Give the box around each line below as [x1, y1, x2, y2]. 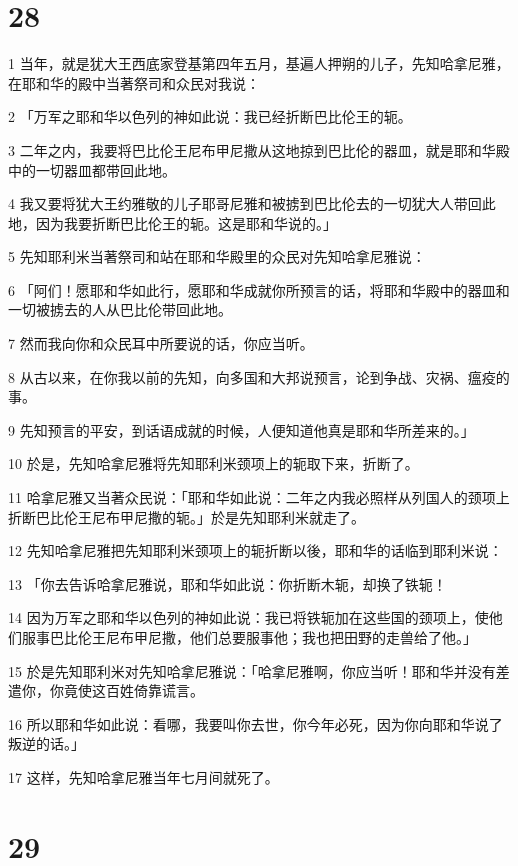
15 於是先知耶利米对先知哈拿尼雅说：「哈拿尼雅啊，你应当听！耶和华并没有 [8, 660, 496, 681]
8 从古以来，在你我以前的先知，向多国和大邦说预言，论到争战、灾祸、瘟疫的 [8, 366, 510, 387]
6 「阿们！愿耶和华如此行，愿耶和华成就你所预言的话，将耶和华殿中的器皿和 [8, 279, 510, 300]
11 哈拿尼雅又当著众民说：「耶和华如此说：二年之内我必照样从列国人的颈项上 [8, 487, 510, 508]
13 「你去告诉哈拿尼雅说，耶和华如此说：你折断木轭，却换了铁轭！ [8, 573, 447, 594]
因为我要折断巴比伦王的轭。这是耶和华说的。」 [35, 212, 337, 233]
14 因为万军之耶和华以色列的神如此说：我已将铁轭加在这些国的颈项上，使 [8, 607, 489, 628]
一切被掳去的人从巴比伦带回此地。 [8, 299, 232, 320]
